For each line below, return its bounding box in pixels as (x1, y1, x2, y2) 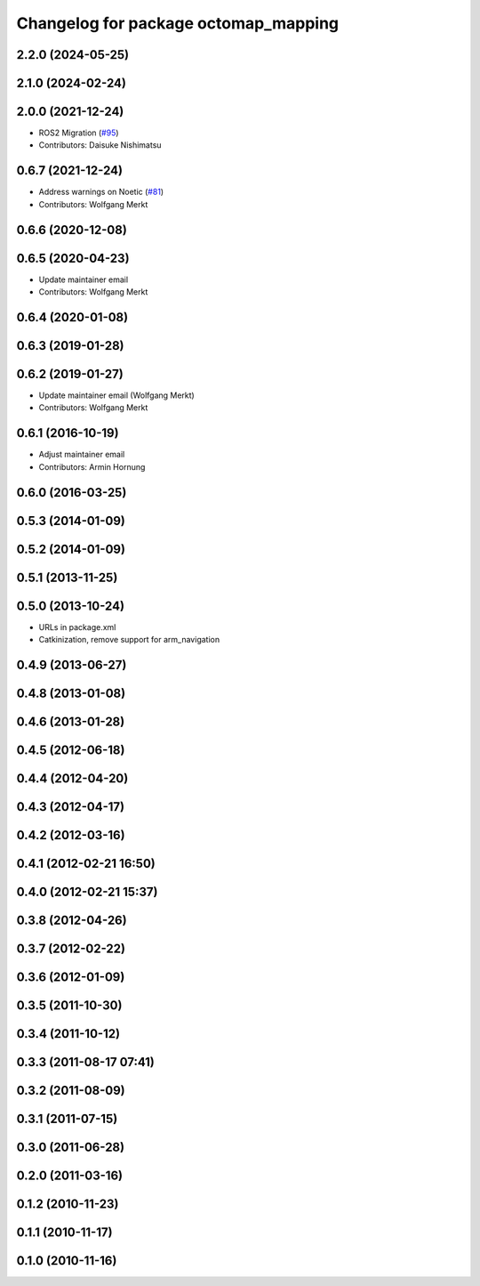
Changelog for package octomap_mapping (16, 13, 340, 33)
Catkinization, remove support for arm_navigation (38, 635, 220, 645)
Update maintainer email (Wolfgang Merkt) (38, 390, 195, 400)
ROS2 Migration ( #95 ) (38, 127, 119, 138)
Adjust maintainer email (38, 449, 125, 460)
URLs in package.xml (38, 621, 116, 632)
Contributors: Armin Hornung (38, 461, 146, 472)
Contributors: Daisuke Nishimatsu (38, 140, 162, 150)
